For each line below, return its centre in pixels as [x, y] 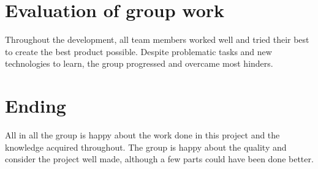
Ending [36, 106]
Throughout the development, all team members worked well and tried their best [157, 39]
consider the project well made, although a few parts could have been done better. [159, 159]
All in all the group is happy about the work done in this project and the [142, 135]
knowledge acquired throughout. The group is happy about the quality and [146, 147]
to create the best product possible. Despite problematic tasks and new [138, 51]
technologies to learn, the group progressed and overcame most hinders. [139, 63]
